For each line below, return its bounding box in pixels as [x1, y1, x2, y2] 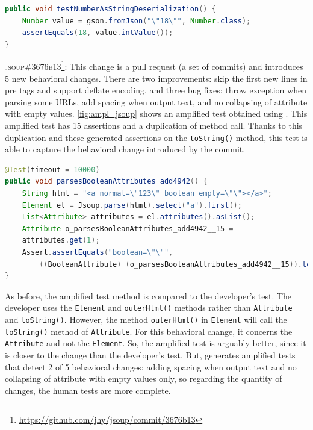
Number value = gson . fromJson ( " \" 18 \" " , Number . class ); [22, 16, 251, 25]
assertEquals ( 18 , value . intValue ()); [22, 28, 173, 37]
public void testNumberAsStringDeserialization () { [5, 5, 216, 13]
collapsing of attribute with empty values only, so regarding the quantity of [5, 372, 282, 385]
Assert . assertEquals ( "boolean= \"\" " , [22, 248, 173, 257]
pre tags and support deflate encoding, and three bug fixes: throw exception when [5, 84, 306, 96]
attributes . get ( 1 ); [22, 236, 100, 245]
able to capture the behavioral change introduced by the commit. [5, 143, 246, 155]
